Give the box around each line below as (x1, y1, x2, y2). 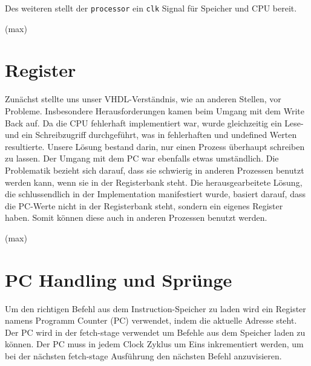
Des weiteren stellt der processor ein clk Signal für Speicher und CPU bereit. (5, 2, 297, 14)
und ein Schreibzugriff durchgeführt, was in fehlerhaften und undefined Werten (5, 128, 297, 141)
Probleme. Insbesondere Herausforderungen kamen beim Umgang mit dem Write (5, 104, 304, 117)
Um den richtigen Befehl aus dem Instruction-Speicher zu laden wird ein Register (5, 302, 306, 315)
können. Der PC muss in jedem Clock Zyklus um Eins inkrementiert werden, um (5, 338, 304, 350)
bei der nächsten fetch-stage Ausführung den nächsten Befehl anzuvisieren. (5, 350, 282, 362)
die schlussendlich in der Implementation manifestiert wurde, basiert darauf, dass (5, 188, 306, 200)
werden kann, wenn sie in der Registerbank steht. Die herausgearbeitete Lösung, (5, 175, 303, 188)
